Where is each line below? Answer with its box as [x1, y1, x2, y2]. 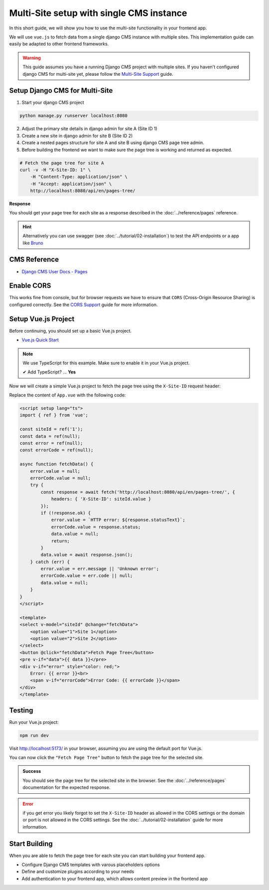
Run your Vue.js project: [9, 719, 59, 725]
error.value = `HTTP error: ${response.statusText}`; [51, 517, 185, 523]
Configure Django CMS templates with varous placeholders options [21, 862, 160, 868]
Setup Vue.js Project [9, 315, 75, 323]
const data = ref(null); [19, 433, 81, 439]
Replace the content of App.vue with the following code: [9, 392, 126, 398]
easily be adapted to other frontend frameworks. [9, 41, 109, 47]
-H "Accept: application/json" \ [30, 181, 112, 186]
